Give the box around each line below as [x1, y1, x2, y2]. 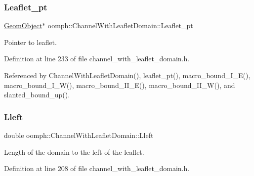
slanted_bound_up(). [4, 89, 70, 100]
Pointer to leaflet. [4, 37, 57, 47]
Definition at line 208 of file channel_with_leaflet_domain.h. [4, 163, 190, 174]
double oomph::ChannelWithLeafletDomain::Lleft [4, 130, 154, 140]
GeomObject [4, 20, 42, 31]
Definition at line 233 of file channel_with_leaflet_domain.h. [4, 53, 190, 64]
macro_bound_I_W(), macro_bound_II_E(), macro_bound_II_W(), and [4, 80, 235, 90]
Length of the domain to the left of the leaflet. [4, 146, 144, 157]
